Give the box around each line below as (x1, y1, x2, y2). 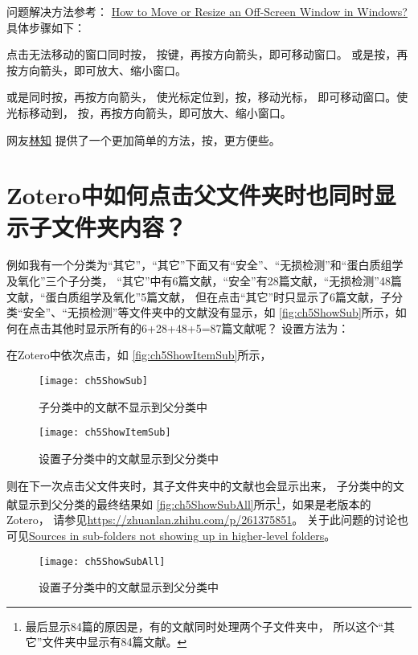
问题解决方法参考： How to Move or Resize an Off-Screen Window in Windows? (6, 3, 408, 19)
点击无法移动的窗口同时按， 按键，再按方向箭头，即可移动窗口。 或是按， (6, 46, 397, 63)
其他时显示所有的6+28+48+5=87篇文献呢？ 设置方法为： (51, 319, 350, 336)
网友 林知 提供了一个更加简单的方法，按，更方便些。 (6, 131, 281, 148)
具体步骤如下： (6, 18, 85, 35)
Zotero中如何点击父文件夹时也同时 (6, 178, 374, 211)
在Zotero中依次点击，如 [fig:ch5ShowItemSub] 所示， (6, 346, 272, 363)
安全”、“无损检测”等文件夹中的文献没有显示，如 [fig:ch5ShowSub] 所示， (23, 304, 395, 321)
